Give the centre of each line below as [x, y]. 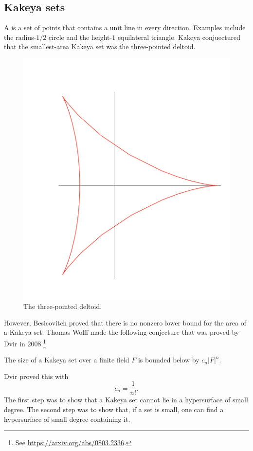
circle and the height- [80, 37]
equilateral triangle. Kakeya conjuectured [179, 37]
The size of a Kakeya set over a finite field [67, 360]
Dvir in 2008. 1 [25, 343]
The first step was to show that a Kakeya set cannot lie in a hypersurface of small [126, 400]
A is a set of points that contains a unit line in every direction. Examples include [125, 27]
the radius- [20, 37]
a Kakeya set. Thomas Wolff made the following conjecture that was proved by [122, 332]
